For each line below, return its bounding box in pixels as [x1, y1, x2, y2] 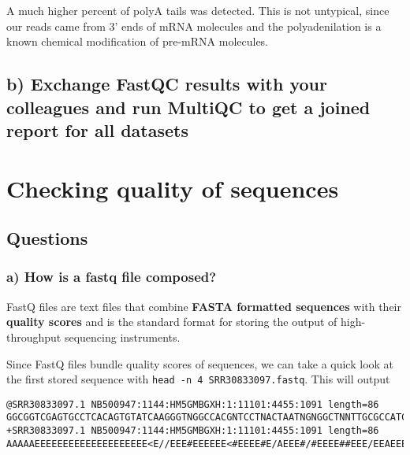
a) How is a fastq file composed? [6, 267, 217, 287]
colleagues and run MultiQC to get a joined [6, 94, 371, 119]
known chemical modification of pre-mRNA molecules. [6, 33, 269, 50]
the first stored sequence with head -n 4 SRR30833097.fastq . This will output [6, 371, 390, 387]
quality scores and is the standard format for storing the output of [6, 313, 337, 330]
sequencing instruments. [64, 328, 181, 345]
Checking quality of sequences [6, 172, 339, 204]
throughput [6, 328, 61, 345]
